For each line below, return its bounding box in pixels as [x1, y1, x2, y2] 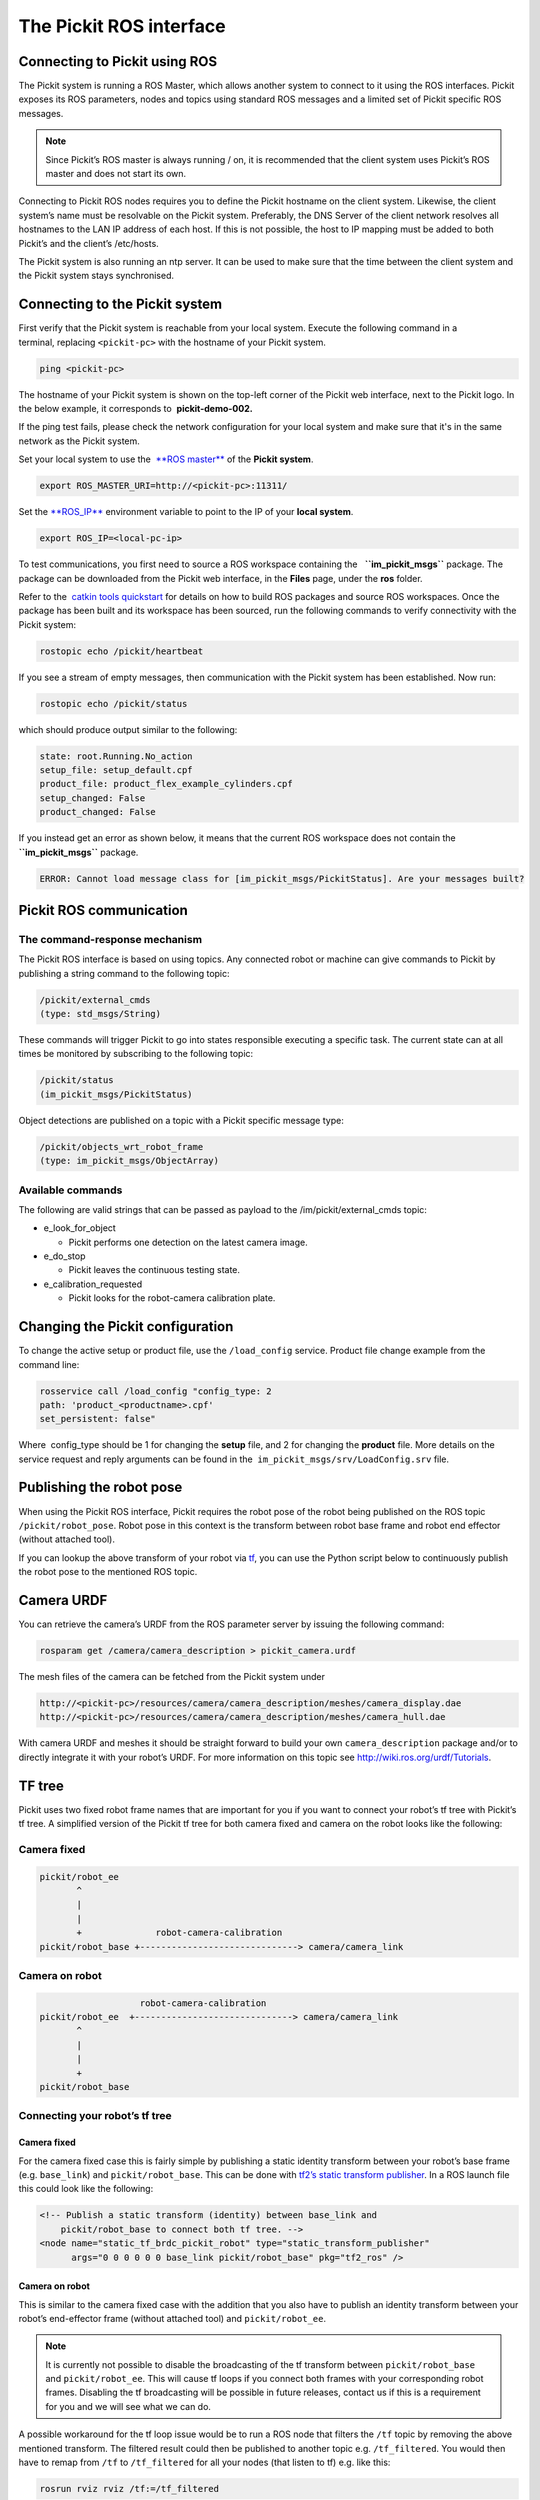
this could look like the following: [18, 2183, 154, 2195]
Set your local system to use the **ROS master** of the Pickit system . [18, 453, 314, 465]
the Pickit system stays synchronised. [18, 270, 175, 282]
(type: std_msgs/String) [39, 1008, 162, 1020]
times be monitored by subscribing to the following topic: [18, 1048, 254, 1060]
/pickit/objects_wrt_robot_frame [39, 1141, 204, 1152]
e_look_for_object [43, 1222, 117, 1234]
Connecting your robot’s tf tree [18, 2109, 172, 2123]
